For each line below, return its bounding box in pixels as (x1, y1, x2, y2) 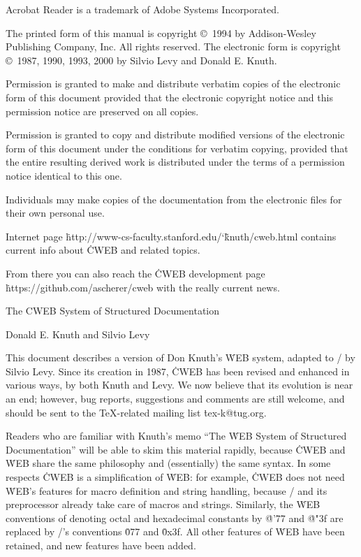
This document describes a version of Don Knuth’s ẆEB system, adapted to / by (6, 350, 355, 365)
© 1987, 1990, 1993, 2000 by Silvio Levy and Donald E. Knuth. (6, 52, 277, 67)
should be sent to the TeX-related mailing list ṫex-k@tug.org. (6, 405, 267, 419)
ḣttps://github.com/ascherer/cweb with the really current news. (6, 280, 280, 294)
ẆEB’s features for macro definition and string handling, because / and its (6, 483, 327, 498)
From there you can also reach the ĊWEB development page (6, 266, 265, 280)
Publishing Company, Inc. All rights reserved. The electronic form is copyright (6, 39, 341, 54)
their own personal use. (6, 205, 105, 220)
